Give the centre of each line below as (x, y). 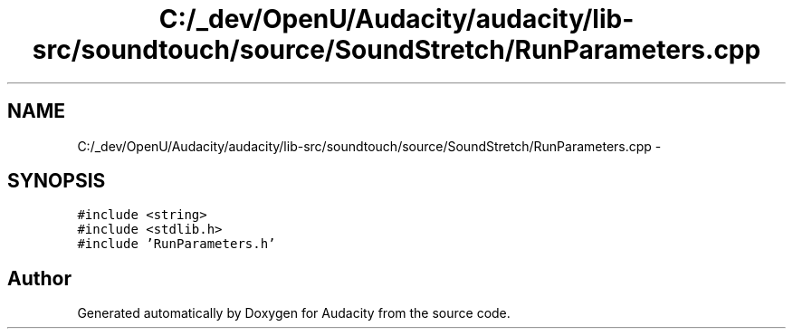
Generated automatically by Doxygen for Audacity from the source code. (294, 313)
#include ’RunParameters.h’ (177, 244)
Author (39, 278)
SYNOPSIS (57, 181)
